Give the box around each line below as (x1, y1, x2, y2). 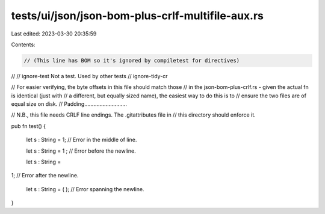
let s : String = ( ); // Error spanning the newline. (26, 185, 144, 192)
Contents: (11, 41, 36, 48)
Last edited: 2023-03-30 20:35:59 (11, 30, 97, 37)
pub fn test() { (11, 122, 46, 129)
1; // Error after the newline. (11, 172, 79, 179)
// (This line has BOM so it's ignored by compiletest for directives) (23, 57, 240, 64)
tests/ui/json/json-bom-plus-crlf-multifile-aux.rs (11, 9, 264, 22)
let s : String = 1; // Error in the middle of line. (26, 136, 137, 144)
